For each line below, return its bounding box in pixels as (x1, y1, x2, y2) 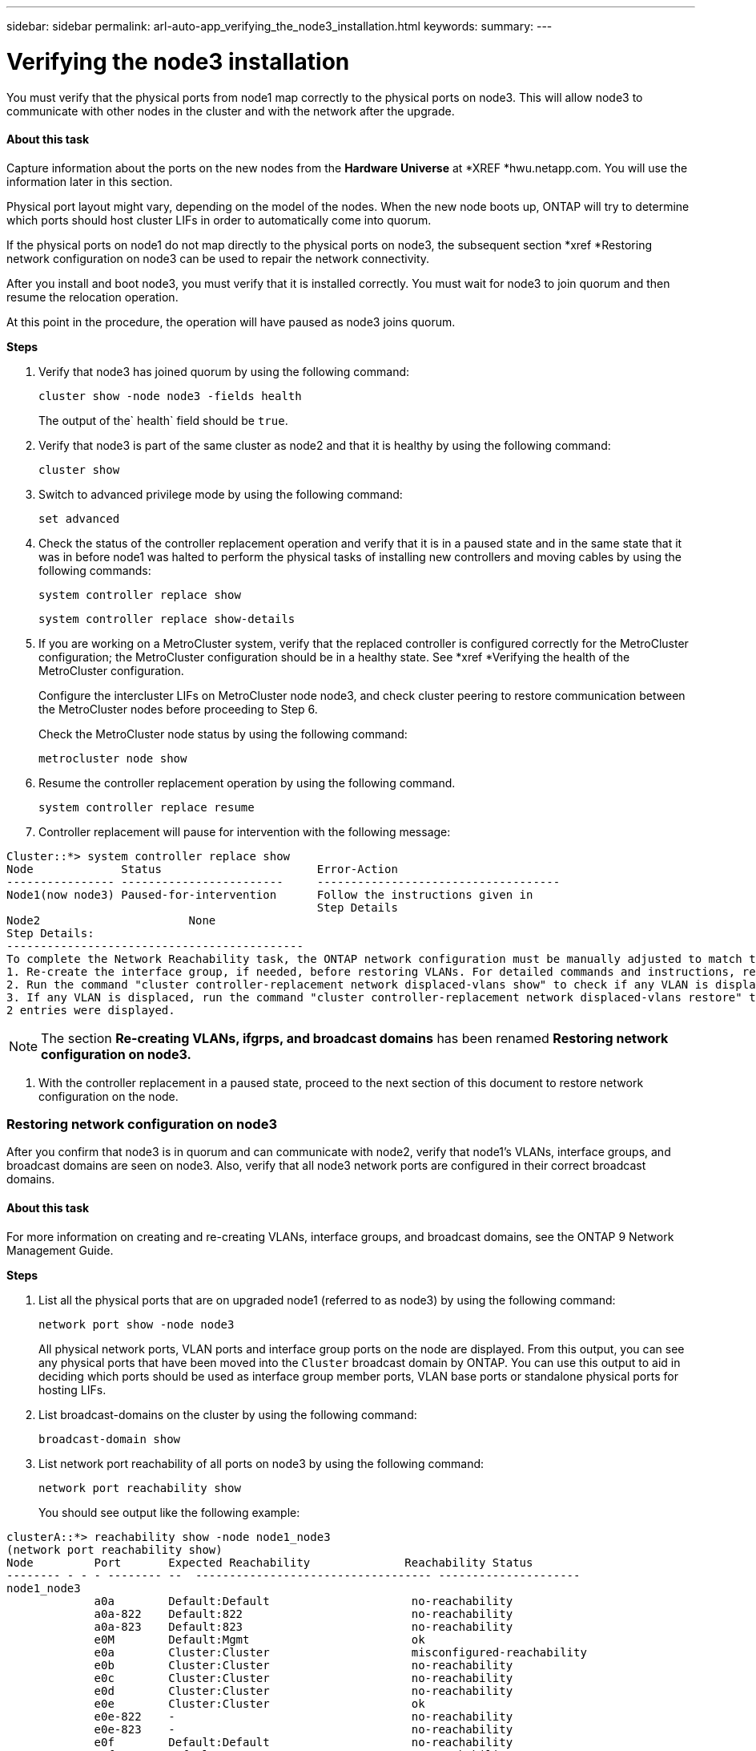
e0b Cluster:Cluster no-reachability (94, 1658, 513, 1672)
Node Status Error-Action (6, 862, 398, 875)
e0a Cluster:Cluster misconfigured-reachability (94, 1645, 587, 1659)
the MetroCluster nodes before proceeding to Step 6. (38, 702, 318, 716)
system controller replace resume (38, 800, 255, 814)
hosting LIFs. (38, 1382, 107, 1397)
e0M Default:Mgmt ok (94, 1632, 425, 1646)
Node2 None (6, 913, 216, 927)
